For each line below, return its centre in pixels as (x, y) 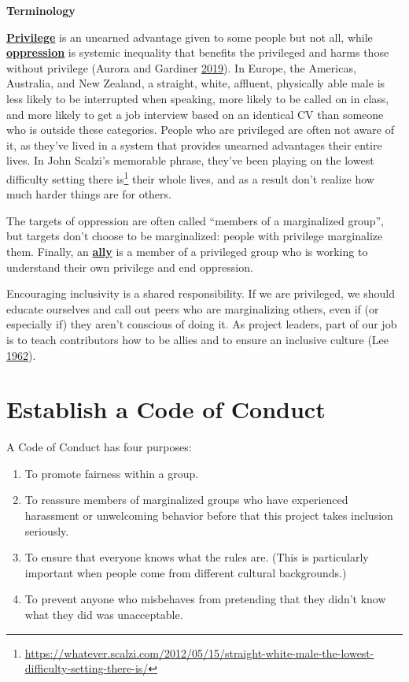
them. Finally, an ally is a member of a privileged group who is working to (187, 251)
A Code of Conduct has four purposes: (99, 447)
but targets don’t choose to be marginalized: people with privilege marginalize (195, 236)
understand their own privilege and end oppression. (130, 267)
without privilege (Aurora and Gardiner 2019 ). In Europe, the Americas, (181, 67)
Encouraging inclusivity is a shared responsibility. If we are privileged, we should (201, 293)
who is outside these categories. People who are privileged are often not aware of (200, 130)
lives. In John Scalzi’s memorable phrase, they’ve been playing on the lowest (190, 160)
